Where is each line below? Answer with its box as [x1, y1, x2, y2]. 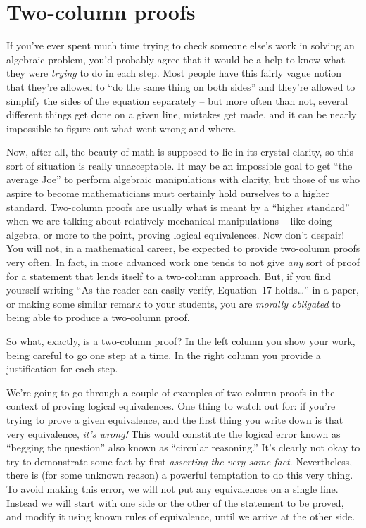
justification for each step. [6, 361, 118, 376]
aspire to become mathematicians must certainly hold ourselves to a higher [6, 186, 330, 201]
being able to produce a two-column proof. [6, 310, 190, 325]
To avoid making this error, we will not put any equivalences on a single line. [6, 481, 339, 496]
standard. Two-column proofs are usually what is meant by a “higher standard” [6, 199, 350, 214]
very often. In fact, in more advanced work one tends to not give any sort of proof [6, 255, 360, 270]
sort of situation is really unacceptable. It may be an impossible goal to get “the [6, 158, 353, 172]
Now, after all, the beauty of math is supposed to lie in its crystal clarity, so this [6, 144, 353, 159]
